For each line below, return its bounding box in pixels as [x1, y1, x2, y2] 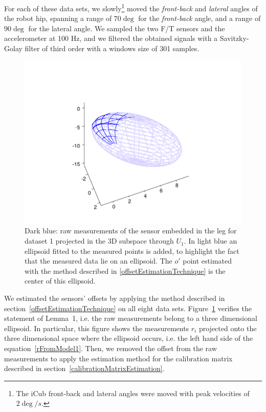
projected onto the [198, 322, 257, 333]
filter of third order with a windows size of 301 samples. [25, 43, 199, 54]
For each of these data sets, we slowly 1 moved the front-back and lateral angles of [4, 2, 258, 13]
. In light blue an [184, 235, 237, 246]
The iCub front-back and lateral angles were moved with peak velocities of [16, 387, 250, 398]
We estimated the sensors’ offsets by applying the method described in [4, 293, 225, 303]
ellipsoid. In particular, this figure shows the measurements [4, 322, 189, 333]
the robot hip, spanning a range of [4, 13, 112, 24]
